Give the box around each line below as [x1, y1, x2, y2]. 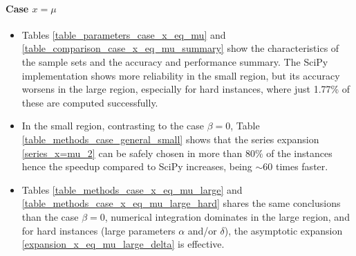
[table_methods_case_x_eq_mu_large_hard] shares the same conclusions [21, 196, 341, 210]
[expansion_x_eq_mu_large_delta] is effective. [21, 237, 225, 251]
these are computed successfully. [21, 95, 158, 109]
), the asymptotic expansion [224, 223, 343, 237]
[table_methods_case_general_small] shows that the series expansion [21, 131, 319, 146]
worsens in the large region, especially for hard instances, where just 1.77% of [21, 82, 350, 96]
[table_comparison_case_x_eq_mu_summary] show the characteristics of [21, 41, 339, 55]
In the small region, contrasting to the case [21, 118, 204, 133]
